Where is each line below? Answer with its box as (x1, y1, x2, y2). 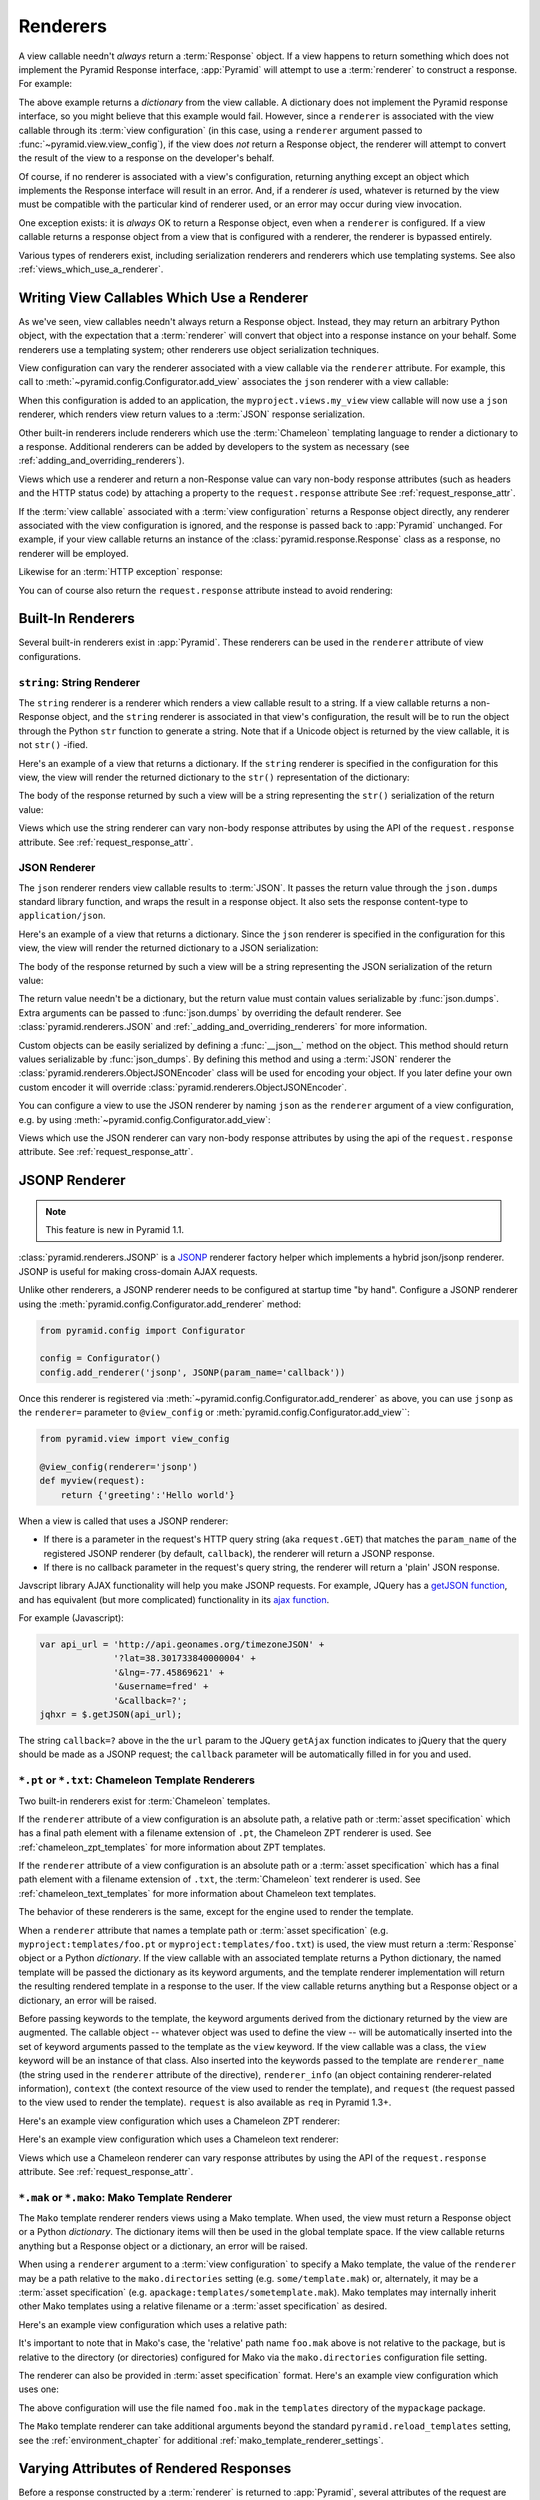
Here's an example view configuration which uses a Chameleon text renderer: (18, 2133, 339, 2145)
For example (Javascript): (18, 1612, 124, 1624)
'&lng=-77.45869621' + (113, 1666, 225, 1678)
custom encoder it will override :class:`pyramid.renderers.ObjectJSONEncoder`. (18, 1081, 347, 1093)
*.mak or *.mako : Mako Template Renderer (18, 2190, 233, 2204)
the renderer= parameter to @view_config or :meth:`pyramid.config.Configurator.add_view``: (18, 1406, 410, 1419)
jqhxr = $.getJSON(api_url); (39, 1709, 183, 1720)
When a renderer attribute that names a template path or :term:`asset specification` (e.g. (18, 1924, 389, 1936)
